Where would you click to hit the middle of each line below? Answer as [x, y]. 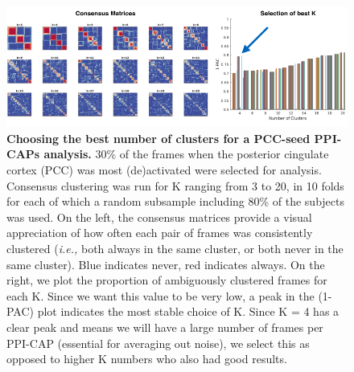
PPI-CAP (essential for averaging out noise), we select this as [158, 343]
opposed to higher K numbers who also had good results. [147, 359]
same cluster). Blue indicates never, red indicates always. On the [166, 264]
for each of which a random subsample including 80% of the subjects [175, 201]
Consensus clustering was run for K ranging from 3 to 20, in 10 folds [175, 185]
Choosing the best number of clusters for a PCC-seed [158, 138]
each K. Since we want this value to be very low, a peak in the [161, 295]
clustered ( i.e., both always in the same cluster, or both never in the [175, 248]
